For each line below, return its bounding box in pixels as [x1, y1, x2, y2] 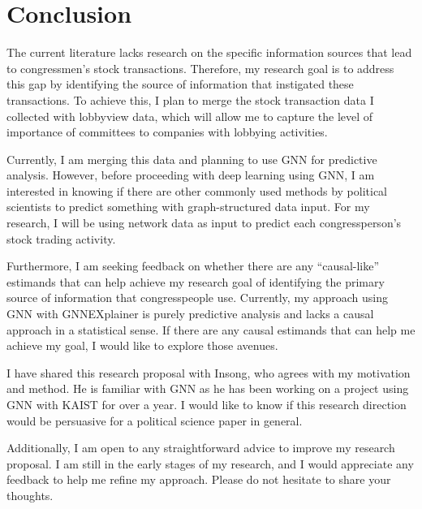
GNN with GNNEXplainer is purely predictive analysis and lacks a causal [6, 305, 374, 322]
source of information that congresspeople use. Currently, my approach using [6, 289, 389, 306]
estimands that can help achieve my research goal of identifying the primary [6, 273, 385, 290]
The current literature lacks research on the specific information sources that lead [6, 44, 412, 61]
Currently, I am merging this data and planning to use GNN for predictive [6, 150, 377, 167]
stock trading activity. [6, 230, 116, 247]
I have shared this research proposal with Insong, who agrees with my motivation [6, 364, 411, 381]
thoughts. [6, 486, 54, 503]
